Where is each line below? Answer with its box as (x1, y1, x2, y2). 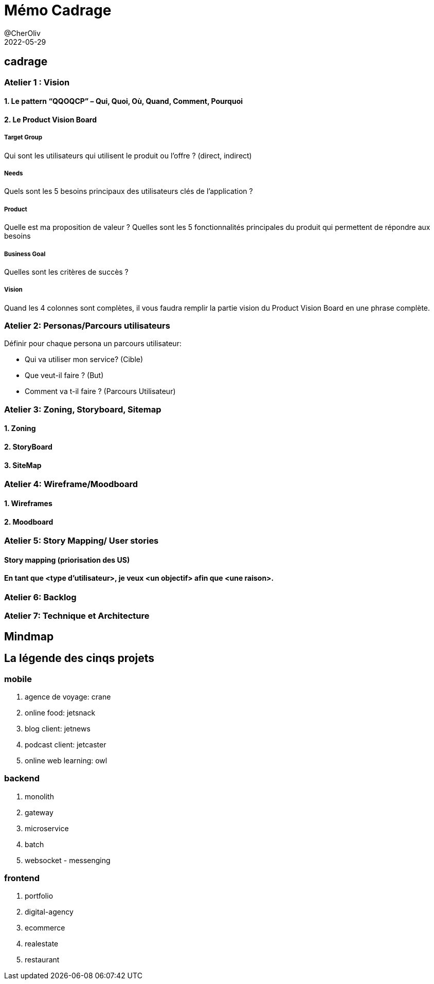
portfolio (25, 891, 53, 901)
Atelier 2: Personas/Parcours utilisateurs (4, 320, 170, 331)
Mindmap (4, 630, 54, 643)
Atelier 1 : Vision (4, 77, 70, 87)
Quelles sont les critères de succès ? (4, 267, 129, 276)
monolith (25, 792, 54, 801)
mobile (4, 673, 32, 684)
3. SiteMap (4, 460, 42, 470)
